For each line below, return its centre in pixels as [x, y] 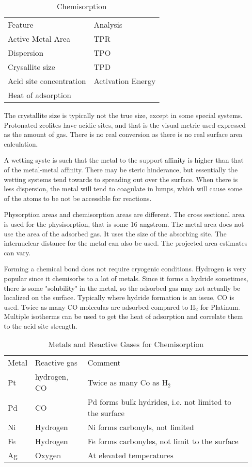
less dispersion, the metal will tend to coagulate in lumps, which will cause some [123, 189]
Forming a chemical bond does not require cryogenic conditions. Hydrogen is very [125, 269]
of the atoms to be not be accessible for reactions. [78, 198]
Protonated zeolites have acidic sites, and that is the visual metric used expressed [125, 125]
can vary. [17, 252]
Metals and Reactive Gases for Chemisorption [126, 344]
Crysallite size [31, 67]
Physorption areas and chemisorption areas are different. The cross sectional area [124, 214]
